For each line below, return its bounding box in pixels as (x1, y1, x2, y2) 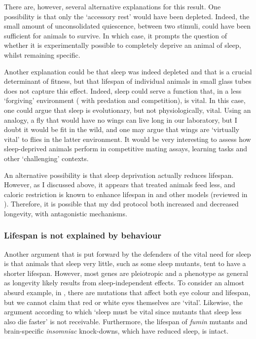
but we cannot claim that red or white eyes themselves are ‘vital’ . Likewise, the (4, 297, 243, 307)
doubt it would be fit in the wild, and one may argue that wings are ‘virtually (4, 124, 240, 135)
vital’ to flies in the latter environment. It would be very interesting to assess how (4, 134, 251, 144)
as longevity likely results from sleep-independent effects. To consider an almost (4, 277, 245, 288)
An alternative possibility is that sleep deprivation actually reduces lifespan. (4, 169, 234, 180)
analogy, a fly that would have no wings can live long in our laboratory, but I (4, 114, 237, 125)
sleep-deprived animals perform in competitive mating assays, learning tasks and (4, 143, 248, 154)
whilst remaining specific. (4, 49, 80, 60)
